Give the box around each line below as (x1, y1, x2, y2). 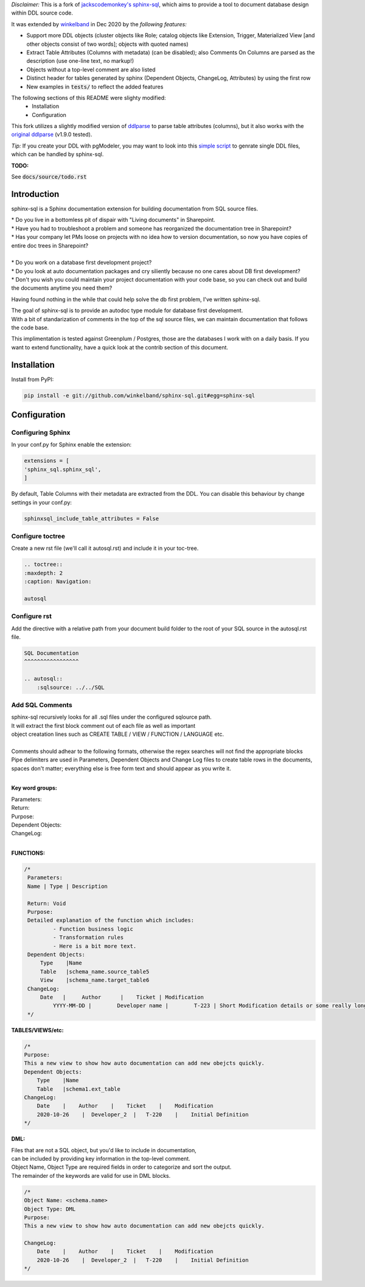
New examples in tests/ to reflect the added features (26, 83, 164, 90)
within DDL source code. (11, 9, 73, 16)
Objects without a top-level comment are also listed (26, 66, 156, 73)
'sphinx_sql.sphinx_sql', (24, 466, 102, 472)
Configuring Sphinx (11, 429, 71, 437)
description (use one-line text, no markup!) (26, 57, 134, 65)
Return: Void (27, 900, 66, 907)
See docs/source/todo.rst (11, 173, 87, 180)
